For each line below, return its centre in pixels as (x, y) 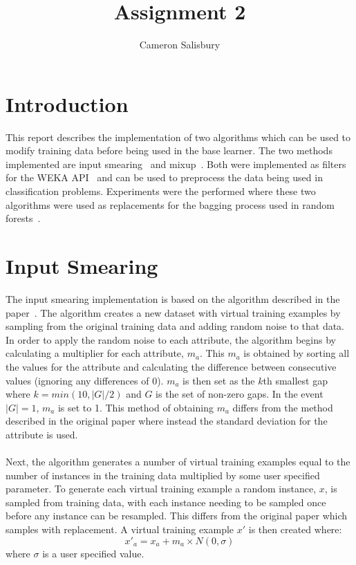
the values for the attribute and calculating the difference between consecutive (171, 366)
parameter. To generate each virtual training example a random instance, (161, 489)
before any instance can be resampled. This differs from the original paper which (177, 516)
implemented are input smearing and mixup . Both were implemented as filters (176, 164)
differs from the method (283, 407)
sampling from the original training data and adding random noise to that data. (175, 326)
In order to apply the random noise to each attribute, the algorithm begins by (171, 339)
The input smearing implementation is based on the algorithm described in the (173, 298)
